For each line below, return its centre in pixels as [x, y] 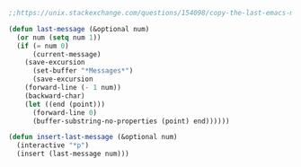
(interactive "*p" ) [53, 145]
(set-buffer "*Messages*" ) [83, 71]
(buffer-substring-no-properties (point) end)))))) [131, 121]
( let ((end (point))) [65, 104]
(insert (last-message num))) [73, 154]
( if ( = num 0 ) [43, 46]
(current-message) [66, 54]
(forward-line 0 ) [65, 112]
